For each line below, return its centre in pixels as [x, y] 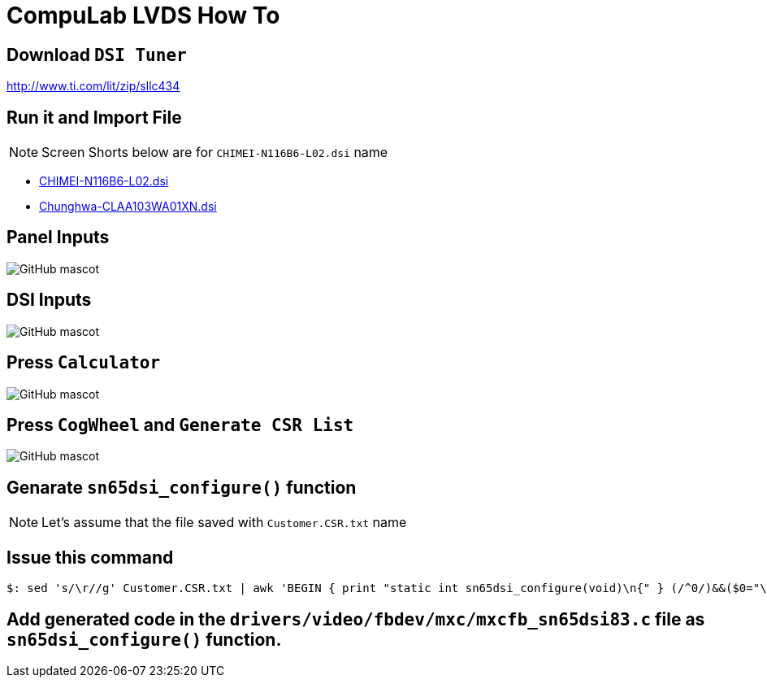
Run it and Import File [94, 117]
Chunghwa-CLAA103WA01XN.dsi [128, 207]
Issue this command [90, 557]
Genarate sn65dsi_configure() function [182, 487]
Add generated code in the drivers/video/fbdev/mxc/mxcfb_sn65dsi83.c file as [356, 619]
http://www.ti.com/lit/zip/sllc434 [93, 86]
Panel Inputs [58, 237]
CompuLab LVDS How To [143, 15]
